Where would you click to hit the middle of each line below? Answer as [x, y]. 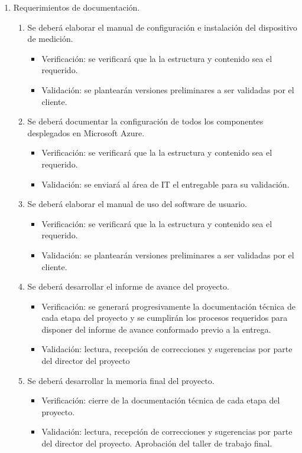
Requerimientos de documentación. [77, 7]
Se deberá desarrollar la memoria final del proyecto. [121, 380]
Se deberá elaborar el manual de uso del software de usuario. [137, 204]
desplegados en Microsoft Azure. [86, 132]
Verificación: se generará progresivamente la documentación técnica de [169, 306]
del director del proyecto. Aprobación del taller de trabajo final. [157, 443]
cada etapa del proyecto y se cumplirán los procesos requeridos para [165, 318]
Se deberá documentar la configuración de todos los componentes [145, 121]
